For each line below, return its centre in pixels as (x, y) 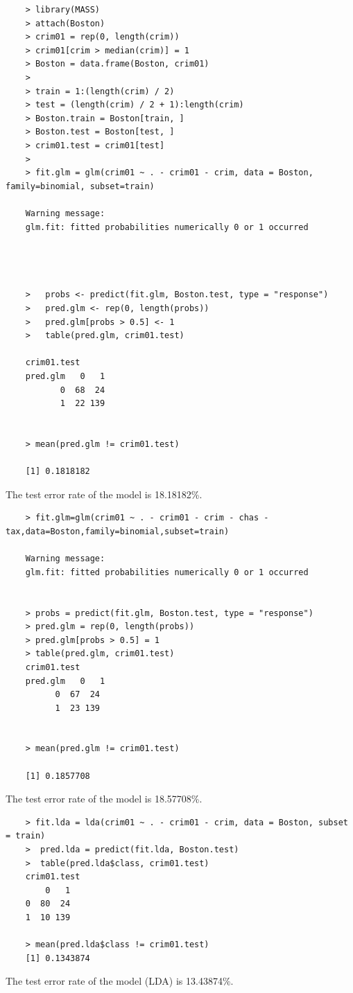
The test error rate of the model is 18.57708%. (104, 799)
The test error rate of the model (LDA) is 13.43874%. (120, 981)
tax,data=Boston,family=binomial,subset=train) (118, 531)
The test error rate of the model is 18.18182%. (104, 494)
